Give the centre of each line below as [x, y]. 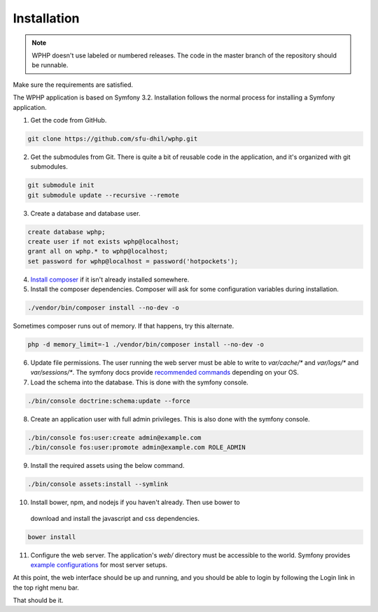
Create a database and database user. [85, 213]
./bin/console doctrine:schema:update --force [109, 401]
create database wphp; [66, 232]
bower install [52, 537]
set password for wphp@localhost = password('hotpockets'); [133, 261]
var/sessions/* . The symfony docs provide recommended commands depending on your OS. [164, 373]
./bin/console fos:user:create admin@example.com [114, 437]
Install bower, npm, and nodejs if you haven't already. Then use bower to [135, 502]
